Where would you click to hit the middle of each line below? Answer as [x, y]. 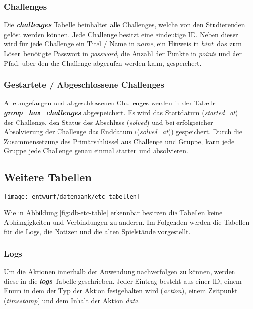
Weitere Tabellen [48, 177]
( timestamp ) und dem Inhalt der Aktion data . [72, 300]
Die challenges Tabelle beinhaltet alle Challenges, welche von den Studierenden [125, 25]
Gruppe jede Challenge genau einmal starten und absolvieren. [96, 151]
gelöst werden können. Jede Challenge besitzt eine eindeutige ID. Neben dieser [121, 34]
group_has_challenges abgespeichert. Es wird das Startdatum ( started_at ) [121, 112]
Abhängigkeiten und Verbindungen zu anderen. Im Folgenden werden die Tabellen [127, 222]
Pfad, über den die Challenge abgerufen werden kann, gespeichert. [103, 63]
